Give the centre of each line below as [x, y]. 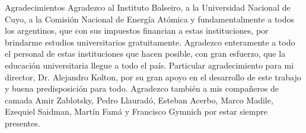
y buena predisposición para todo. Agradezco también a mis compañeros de [142, 88]
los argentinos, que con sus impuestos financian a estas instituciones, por [137, 30]
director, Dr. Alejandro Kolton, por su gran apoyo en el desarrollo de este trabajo [153, 77]
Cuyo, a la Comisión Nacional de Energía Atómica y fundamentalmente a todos [150, 19]
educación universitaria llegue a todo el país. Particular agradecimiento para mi [149, 65]
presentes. [23, 123]
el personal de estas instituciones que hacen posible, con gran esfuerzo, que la [145, 53]
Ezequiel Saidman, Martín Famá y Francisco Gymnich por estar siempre [136, 111]
